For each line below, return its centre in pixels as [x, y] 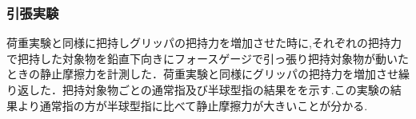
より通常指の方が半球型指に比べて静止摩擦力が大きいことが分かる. [192, 105]
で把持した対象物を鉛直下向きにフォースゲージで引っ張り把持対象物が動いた [208, 58]
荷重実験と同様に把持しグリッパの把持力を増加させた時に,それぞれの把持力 [204, 43]
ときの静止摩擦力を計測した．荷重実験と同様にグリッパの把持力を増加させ [202, 74]
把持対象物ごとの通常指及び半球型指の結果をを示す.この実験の [226, 89]
